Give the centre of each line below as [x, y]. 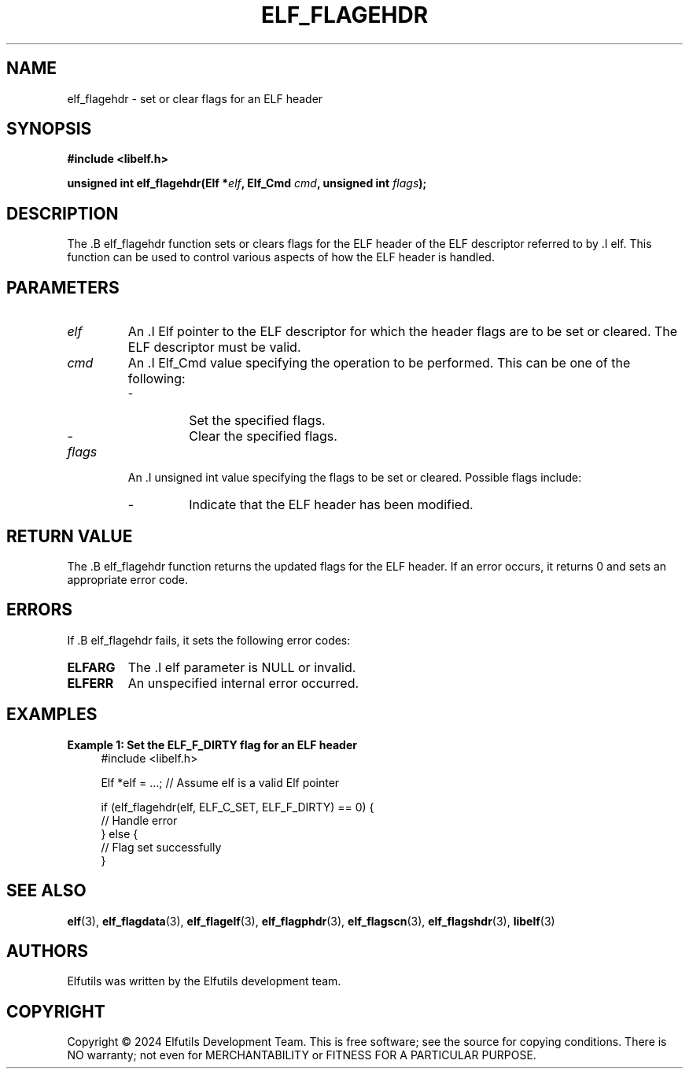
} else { [120, 833]
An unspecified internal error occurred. [243, 683]
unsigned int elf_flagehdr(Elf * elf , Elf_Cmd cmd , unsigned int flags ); [247, 183]
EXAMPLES [52, 715]
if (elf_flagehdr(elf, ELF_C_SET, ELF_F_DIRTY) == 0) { [238, 807]
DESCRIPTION [63, 213]
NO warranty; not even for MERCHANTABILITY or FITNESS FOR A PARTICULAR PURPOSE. [302, 1055]
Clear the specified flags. [263, 436]
